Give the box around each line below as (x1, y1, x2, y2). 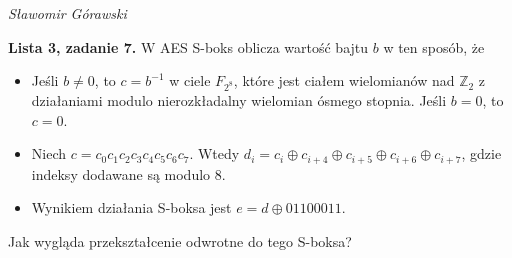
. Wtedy (189, 143, 240, 164)
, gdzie (461, 143, 502, 164)
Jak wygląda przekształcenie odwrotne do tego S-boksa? (8, 230, 352, 251)
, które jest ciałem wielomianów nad (233, 70, 455, 91)
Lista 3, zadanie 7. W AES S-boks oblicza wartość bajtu (8, 36, 369, 57)
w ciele (169, 70, 211, 91)
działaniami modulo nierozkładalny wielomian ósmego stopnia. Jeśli (31, 89, 447, 110)
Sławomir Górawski (8, 3, 127, 23)
